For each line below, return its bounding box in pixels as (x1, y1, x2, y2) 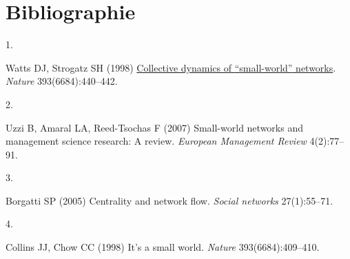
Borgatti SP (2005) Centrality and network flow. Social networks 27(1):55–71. (6, 193, 333, 207)
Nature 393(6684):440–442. (6, 74, 118, 88)
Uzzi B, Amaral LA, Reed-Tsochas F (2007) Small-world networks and (6, 120, 303, 134)
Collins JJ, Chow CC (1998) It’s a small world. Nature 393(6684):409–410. (6, 240, 320, 254)
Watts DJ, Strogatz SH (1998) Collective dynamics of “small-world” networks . (6, 60, 336, 74)
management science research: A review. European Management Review (6, 134, 307, 148)
